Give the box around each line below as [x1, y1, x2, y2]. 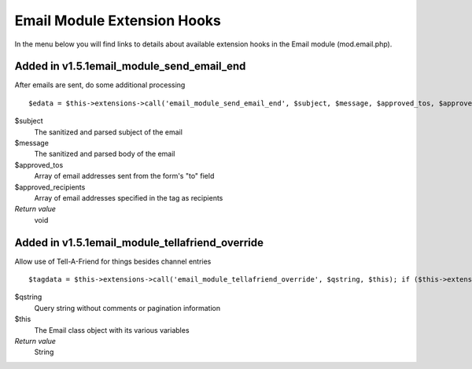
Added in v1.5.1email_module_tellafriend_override [14, 236, 264, 249]
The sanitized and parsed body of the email [34, 149, 175, 159]
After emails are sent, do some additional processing [14, 80, 186, 90]
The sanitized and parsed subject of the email [34, 127, 183, 137]
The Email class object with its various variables [34, 325, 190, 334]
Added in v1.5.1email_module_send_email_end [14, 60, 246, 73]
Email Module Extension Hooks [14, 12, 222, 29]
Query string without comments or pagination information [34, 303, 220, 312]
